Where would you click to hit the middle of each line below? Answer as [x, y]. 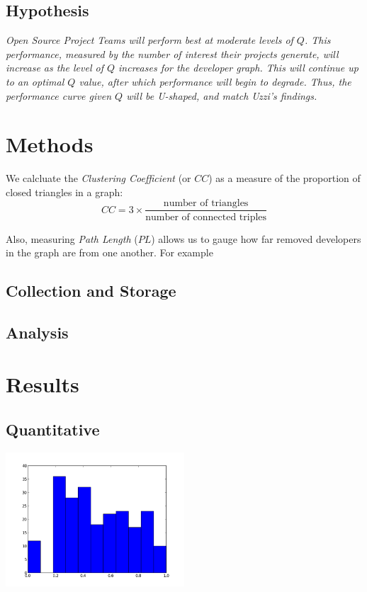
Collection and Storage [91, 291]
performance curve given [59, 95]
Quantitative [53, 429]
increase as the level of [55, 68]
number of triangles [206, 204]
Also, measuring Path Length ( [72, 238]
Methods [50, 144]
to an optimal [35, 81]
